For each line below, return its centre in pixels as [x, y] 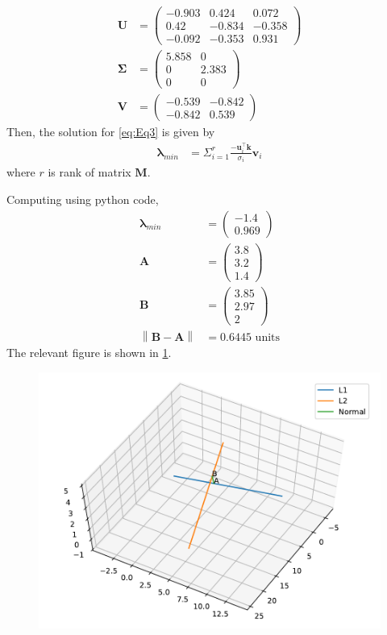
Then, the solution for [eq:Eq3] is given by [111, 132]
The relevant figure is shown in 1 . [89, 352]
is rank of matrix [89, 172]
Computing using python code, [83, 199]
